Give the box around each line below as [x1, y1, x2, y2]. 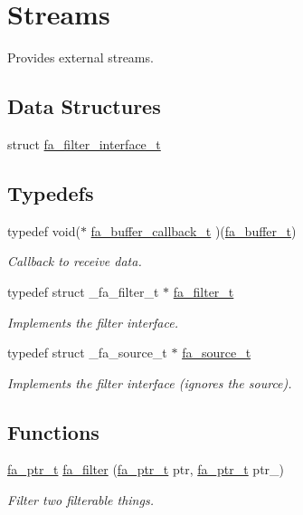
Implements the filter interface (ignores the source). [7, 373, 292, 392]
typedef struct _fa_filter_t [7, 281, 159, 300]
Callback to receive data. [7, 252, 142, 271]
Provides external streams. [7, 48, 154, 67]
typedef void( [7, 221, 80, 240]
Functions [7, 417, 99, 445]
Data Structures [7, 92, 161, 120]
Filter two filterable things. [7, 491, 154, 510]
